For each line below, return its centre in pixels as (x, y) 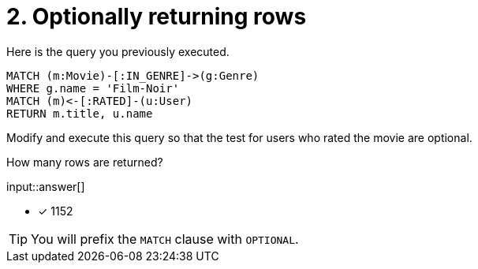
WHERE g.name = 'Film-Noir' (93, 88)
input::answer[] (46, 186)
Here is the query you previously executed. (118, 51)
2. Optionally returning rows (157, 17)
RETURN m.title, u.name (80, 113)
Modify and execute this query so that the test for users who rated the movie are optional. (239, 137)
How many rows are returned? (85, 162)
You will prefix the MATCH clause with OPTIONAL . (165, 239)
